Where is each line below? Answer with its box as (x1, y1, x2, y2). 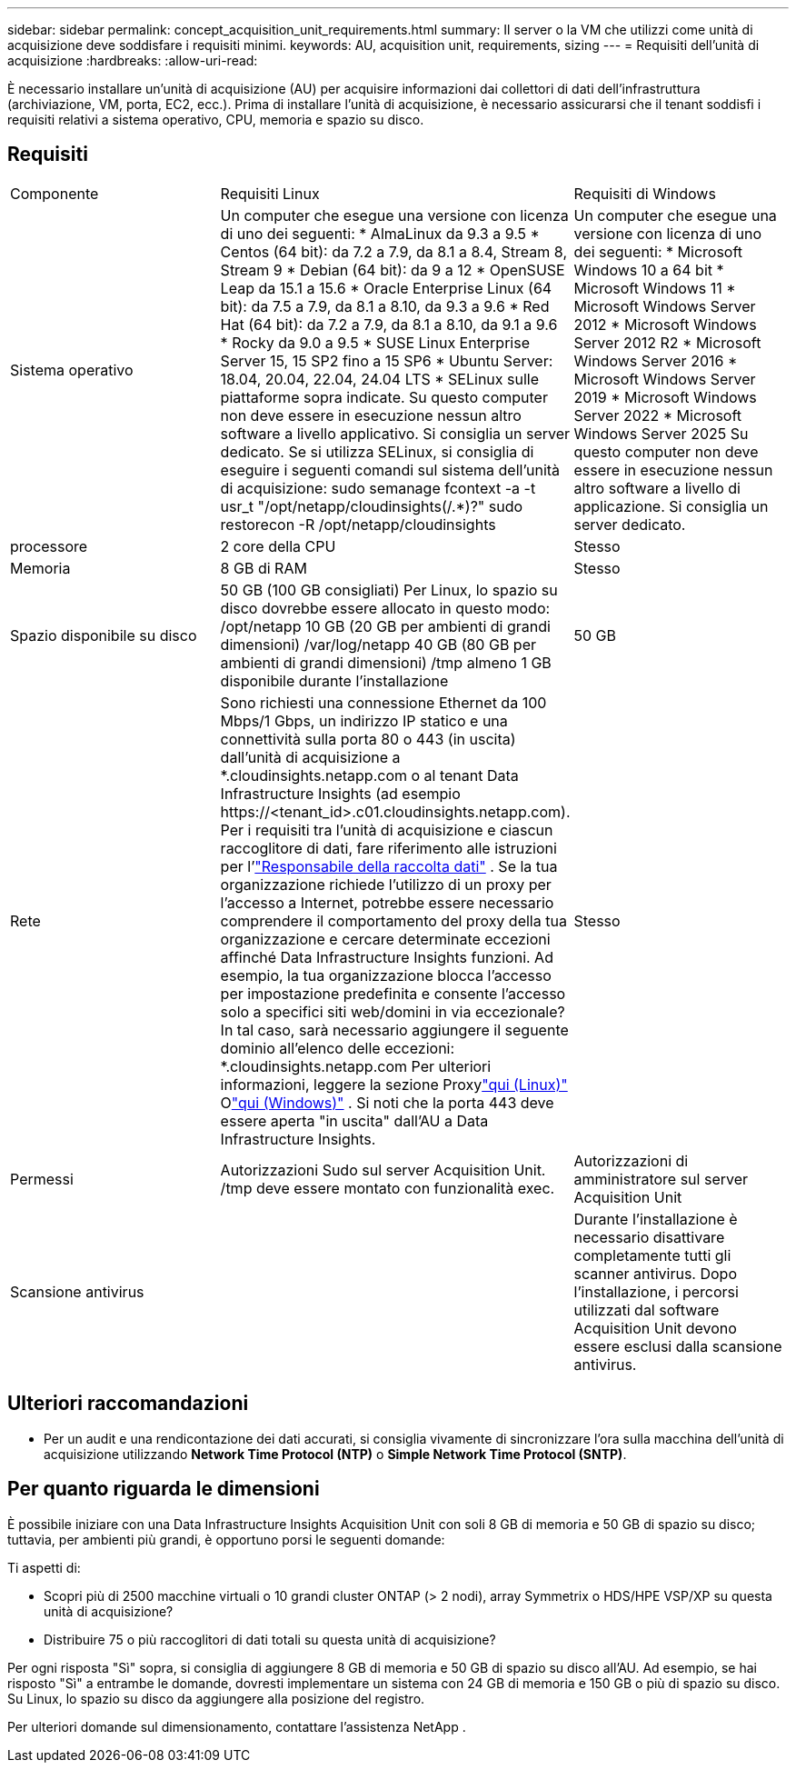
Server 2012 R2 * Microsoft (573, 333, 761, 352)
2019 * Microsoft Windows (573, 387, 757, 406)
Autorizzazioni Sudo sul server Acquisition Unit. (220, 1160, 546, 1179)
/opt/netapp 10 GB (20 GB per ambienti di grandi (220, 616, 551, 635)
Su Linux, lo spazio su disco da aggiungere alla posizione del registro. (7, 1690, 425, 1706)
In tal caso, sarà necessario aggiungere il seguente (220, 1020, 569, 1039)
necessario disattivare (573, 1227, 725, 1246)
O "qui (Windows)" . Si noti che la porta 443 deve (220, 1093, 554, 1112)
